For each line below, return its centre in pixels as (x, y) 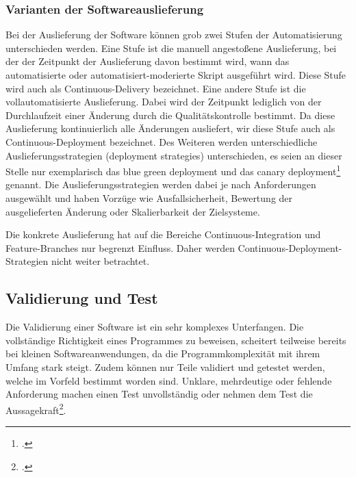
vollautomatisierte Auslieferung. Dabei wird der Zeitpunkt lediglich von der (164, 102)
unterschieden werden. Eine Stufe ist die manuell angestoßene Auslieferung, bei (171, 48)
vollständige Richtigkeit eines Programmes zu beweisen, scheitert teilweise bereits (176, 340)
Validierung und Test (82, 298)
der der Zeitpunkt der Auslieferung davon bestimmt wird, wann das (148, 61)
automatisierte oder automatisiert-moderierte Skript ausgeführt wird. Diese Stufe (176, 75)
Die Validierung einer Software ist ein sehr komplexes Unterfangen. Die (155, 327)
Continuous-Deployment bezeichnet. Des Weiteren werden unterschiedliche (162, 141)
